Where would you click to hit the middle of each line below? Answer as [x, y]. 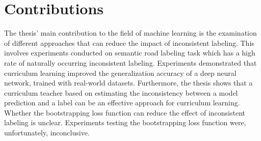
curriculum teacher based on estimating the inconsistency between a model [121, 92]
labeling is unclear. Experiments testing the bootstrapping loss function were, [125, 122]
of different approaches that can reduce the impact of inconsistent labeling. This [129, 43]
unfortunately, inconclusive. [47, 133]
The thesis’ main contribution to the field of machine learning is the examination [130, 33]
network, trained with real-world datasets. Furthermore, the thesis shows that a [128, 83]
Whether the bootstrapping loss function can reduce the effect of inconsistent [125, 112]
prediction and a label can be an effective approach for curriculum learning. [122, 103]
